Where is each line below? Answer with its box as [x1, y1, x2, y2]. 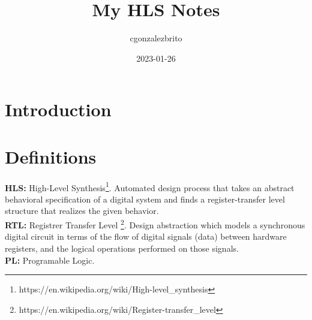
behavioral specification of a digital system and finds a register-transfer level [5, 192, 285, 205]
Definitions [5, 144, 97, 168]
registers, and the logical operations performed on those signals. [5, 241, 239, 254]
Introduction [5, 97, 112, 122]
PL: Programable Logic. [5, 253, 95, 266]
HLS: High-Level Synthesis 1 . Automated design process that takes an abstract [5, 179, 295, 194]
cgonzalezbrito [130, 32, 182, 44]
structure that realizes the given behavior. [5, 204, 159, 217]
